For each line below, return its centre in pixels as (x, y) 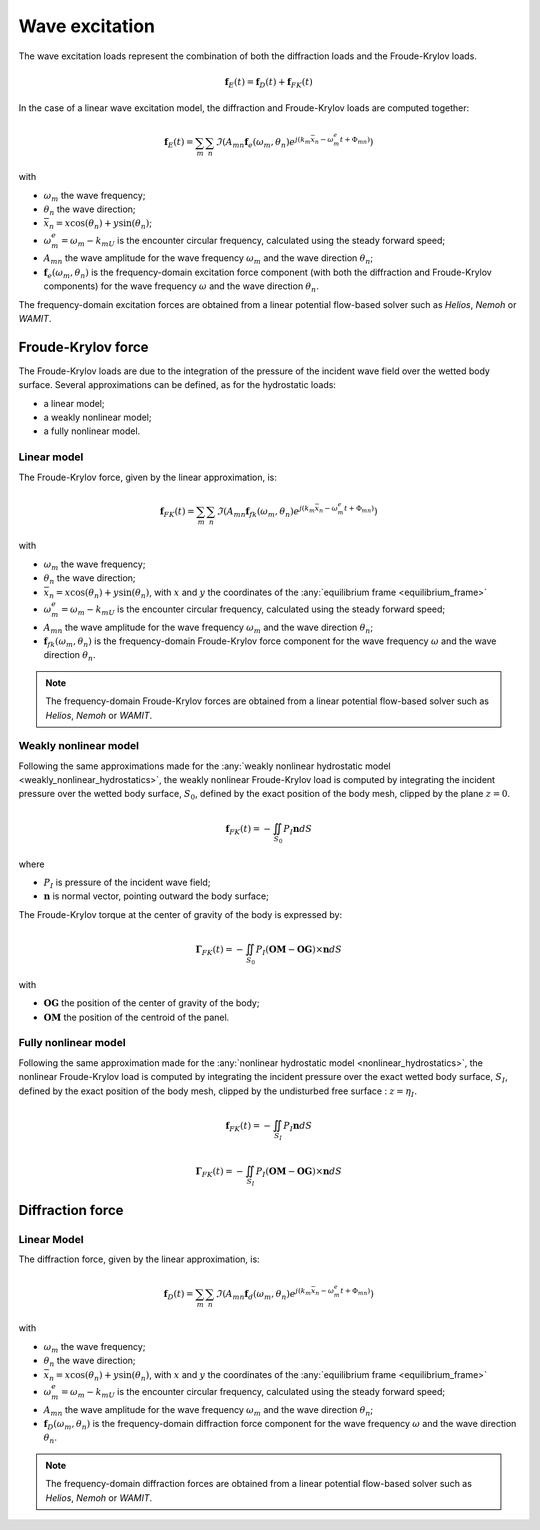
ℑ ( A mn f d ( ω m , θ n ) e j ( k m (263, 1294)
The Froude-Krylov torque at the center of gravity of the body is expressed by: (180, 914)
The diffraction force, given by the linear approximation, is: (139, 1259)
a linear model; (74, 403)
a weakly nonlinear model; (97, 417)
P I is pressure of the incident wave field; (127, 883)
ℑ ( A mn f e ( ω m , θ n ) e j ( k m (263, 142)
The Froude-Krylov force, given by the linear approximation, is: (147, 477)
